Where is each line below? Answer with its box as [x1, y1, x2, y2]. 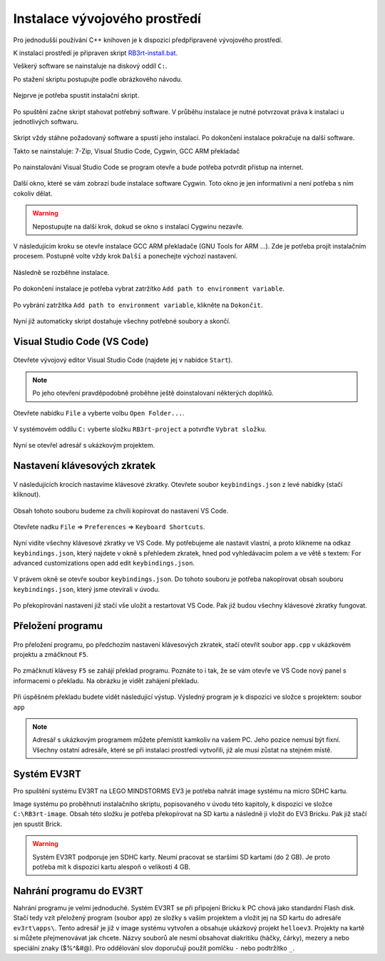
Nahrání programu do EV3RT [13, 885, 144, 897]
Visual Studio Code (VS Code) [13, 336, 149, 348]
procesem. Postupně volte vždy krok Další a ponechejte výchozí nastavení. [13, 252, 238, 261]
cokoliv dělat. [13, 189, 53, 198]
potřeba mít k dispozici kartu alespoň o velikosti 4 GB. [32, 862, 190, 871]
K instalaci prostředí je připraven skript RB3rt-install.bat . [13, 49, 178, 57]
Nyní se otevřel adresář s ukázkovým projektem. [13, 441, 155, 450]
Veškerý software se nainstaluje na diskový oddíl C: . [13, 61, 168, 71]
